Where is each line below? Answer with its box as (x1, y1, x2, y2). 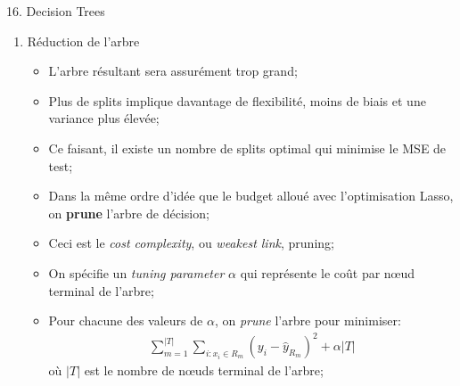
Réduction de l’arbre (27, 31, 140, 50)
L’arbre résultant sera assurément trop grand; (48, 62, 298, 80)
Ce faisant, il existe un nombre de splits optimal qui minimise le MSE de (48, 138, 447, 157)
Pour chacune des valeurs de (48, 311, 203, 330)
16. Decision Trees (6, 2, 105, 20)
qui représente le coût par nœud (240, 263, 415, 282)
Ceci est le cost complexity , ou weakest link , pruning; (48, 234, 334, 252)
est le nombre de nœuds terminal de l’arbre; (84, 361, 324, 380)
